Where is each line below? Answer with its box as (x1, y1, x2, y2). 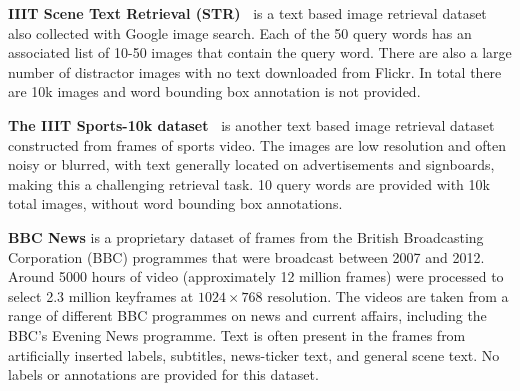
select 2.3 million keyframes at (8, 285, 194, 306)
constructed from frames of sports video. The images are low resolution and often (8, 134, 507, 155)
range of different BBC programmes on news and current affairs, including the (8, 305, 487, 326)
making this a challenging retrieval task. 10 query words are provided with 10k (8, 173, 490, 194)
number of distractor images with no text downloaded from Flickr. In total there (8, 61, 502, 82)
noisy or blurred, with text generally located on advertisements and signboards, (8, 154, 495, 175)
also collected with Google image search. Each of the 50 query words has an (8, 22, 472, 43)
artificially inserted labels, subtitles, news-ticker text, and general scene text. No (8, 344, 500, 365)
